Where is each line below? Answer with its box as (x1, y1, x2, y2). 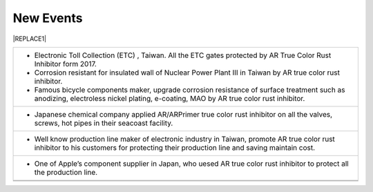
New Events (12, 10, 83, 26)
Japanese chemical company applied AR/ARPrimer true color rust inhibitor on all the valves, (34, 109, 333, 119)
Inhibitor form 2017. (34, 59, 97, 68)
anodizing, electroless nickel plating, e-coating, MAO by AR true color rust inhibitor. (34, 93, 305, 103)
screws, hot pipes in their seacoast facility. (34, 118, 173, 128)
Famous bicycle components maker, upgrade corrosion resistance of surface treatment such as (34, 85, 345, 95)
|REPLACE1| (12, 35, 47, 43)
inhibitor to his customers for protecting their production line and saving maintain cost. (34, 142, 316, 152)
